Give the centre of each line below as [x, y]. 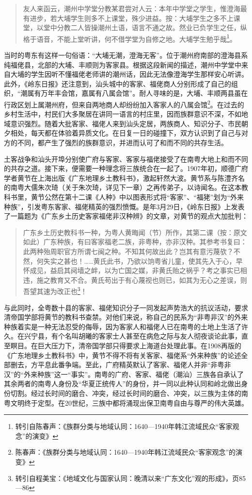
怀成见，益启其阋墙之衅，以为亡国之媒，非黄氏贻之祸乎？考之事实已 [132, 270]
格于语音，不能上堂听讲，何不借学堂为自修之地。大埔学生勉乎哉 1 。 [130, 38]
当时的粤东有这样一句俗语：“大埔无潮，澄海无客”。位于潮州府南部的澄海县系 [126, 55]
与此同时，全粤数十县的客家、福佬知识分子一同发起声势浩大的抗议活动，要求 [126, 307]
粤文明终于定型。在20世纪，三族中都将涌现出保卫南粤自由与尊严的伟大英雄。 [126, 402]
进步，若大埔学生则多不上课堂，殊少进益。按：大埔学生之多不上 [132, 18]
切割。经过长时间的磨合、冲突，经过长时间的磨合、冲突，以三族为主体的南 [129, 393]
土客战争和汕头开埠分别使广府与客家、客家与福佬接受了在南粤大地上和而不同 [126, 159]
